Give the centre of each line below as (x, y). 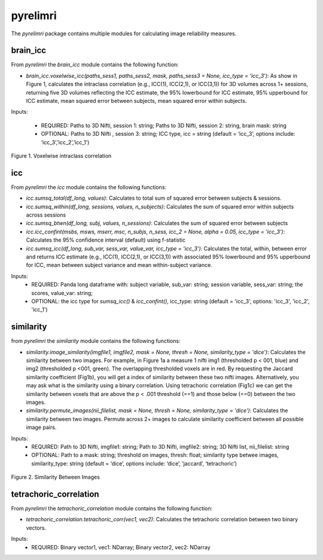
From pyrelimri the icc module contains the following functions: (89, 187)
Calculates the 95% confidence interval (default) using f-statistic (106, 240)
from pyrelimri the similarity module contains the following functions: (96, 341)
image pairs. (41, 427)
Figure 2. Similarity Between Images (55, 477)
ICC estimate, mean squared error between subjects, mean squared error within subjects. (136, 101)
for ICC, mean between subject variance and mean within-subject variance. (119, 265)
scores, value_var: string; (62, 293)
